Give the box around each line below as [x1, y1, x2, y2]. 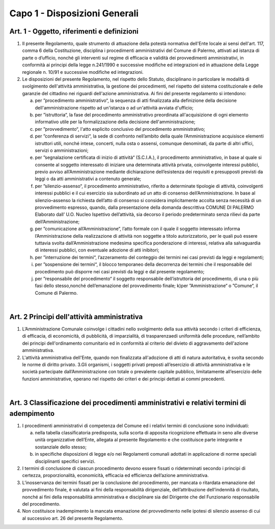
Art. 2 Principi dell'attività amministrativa [9, 312, 143, 321]
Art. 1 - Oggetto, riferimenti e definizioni [9, 27, 139, 36]
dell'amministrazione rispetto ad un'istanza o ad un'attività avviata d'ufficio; [35, 104, 194, 110]
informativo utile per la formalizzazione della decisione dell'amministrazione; [35, 119, 196, 125]
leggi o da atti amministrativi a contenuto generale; [35, 176, 142, 182]
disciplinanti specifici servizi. [35, 458, 96, 464]
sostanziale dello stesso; [35, 443, 87, 450]
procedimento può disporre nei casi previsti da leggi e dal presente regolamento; [35, 268, 205, 274]
